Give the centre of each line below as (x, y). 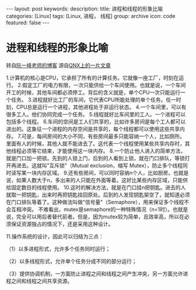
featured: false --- (28, 23)
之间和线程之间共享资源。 (42, 281)
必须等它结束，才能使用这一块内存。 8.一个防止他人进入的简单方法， (104, 151)
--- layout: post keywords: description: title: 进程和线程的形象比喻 (85, 9)
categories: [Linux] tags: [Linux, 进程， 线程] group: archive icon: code (91, 16)
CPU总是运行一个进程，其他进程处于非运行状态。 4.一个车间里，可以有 (101, 107)
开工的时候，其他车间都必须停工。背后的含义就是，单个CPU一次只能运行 (93, 92)
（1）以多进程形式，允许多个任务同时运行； (58, 248)
